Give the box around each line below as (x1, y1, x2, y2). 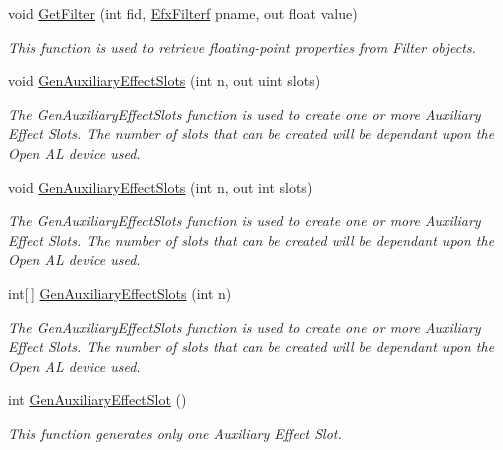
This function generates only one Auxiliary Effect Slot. (8, 422, 342, 443)
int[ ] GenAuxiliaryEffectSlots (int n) (8, 282, 232, 303)
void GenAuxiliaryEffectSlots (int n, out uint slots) (8, 70, 321, 91)
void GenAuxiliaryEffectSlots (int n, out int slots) (8, 176, 313, 197)
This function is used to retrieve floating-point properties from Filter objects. (8, 36, 476, 57)
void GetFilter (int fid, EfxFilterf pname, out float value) (8, 3, 358, 23)
